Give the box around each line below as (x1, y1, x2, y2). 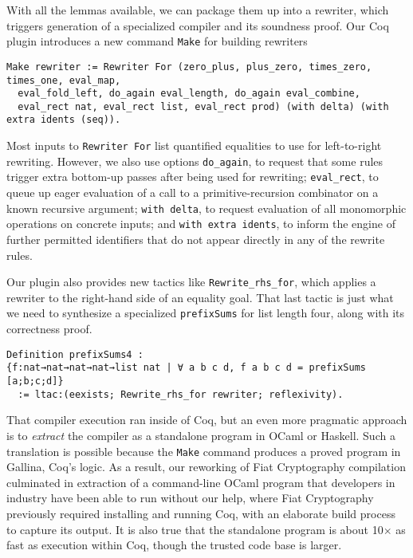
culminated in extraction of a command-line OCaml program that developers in (6, 474, 395, 490)
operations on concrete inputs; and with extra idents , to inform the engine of (6, 215, 395, 232)
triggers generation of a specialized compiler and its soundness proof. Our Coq (6, 17, 389, 33)
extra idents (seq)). (6, 114, 121, 126)
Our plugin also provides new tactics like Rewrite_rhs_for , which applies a (6, 273, 376, 290)
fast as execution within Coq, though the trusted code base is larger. (6, 536, 342, 553)
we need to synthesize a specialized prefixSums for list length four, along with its (6, 305, 405, 321)
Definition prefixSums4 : (6, 348, 144, 360)
